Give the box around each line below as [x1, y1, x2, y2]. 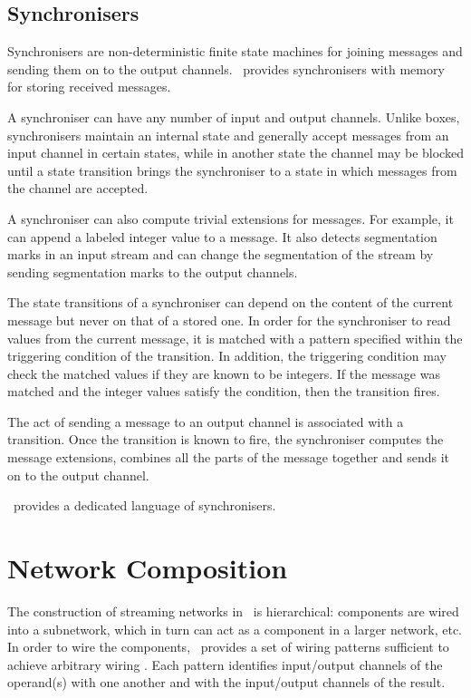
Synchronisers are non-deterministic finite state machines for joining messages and [7, 42, 463, 61]
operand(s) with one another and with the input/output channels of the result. [7, 673, 446, 692]
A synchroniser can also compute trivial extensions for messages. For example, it [7, 208, 454, 228]
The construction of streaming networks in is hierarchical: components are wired [7, 601, 459, 620]
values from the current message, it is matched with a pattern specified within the [7, 328, 463, 347]
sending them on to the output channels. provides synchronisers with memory [7, 59, 445, 78]
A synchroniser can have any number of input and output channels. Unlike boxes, [7, 107, 460, 126]
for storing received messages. [7, 77, 171, 96]
